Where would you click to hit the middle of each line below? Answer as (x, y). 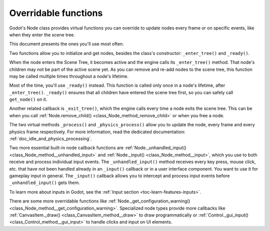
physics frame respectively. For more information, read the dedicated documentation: (97, 132)
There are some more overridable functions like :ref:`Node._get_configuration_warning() (100, 201)
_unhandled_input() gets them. (44, 183)
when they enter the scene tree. (42, 34)
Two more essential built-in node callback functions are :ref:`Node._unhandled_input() (98, 148)
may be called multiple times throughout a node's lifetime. (69, 76)
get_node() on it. (28, 99)
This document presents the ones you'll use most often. (67, 44)
